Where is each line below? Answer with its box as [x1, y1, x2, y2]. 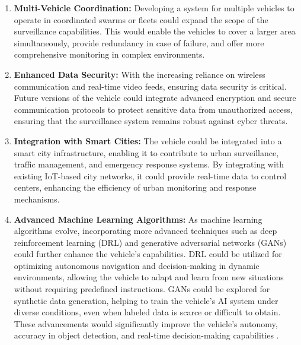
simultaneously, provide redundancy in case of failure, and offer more [14, 36, 264, 49]
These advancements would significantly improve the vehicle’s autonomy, [14, 317, 278, 330]
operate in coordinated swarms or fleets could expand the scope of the [14, 13, 268, 26]
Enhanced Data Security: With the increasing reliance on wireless [14, 68, 265, 80]
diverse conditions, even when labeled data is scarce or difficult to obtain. [14, 306, 281, 318]
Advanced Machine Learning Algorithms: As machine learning [14, 213, 262, 225]
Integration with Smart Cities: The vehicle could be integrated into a [14, 134, 282, 147]
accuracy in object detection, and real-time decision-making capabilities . [14, 329, 279, 341]
